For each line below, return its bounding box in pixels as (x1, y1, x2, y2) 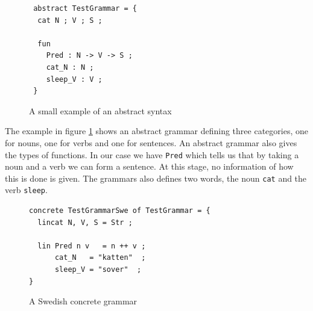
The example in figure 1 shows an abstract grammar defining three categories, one (5, 125, 308, 137)
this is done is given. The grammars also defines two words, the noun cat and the (5, 171, 307, 184)
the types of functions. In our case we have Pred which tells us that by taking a (5, 148, 299, 161)
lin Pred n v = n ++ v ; (37, 241, 146, 250)
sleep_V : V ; (46, 75, 103, 84)
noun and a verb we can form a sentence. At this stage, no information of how (5, 160, 294, 173)
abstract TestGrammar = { (33, 4, 137, 13)
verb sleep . (5, 183, 48, 196)
